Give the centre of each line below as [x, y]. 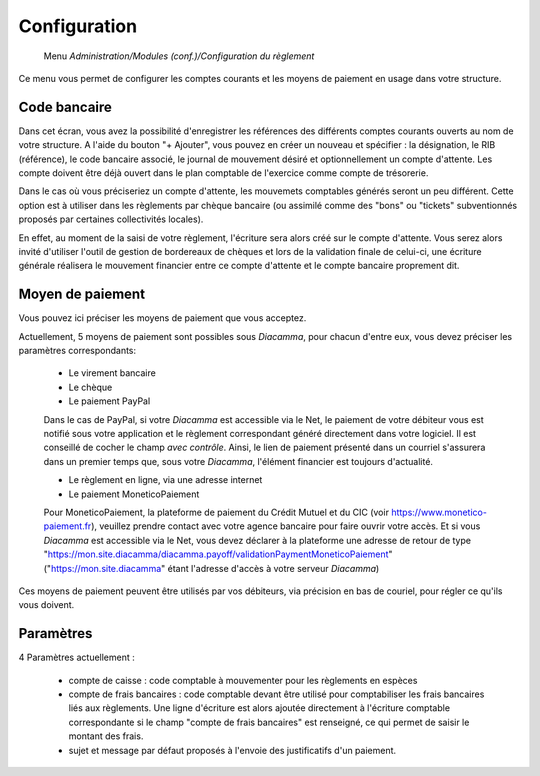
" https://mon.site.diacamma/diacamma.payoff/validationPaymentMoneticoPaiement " [218, 554]
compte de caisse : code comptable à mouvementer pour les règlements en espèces [243, 680]
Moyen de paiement [81, 294]
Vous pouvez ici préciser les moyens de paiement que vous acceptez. [162, 318]
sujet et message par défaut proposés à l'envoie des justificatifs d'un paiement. [232, 750]
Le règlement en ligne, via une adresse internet [165, 480]
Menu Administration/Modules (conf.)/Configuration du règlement [179, 56]
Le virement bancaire [112, 373]
